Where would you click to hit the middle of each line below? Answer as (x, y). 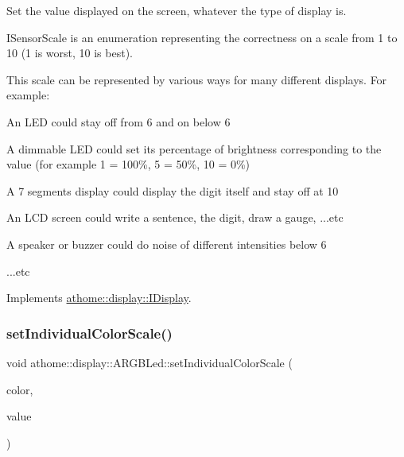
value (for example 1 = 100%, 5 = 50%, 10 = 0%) (128, 164)
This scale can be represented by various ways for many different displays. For (197, 79)
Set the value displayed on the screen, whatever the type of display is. (177, 10)
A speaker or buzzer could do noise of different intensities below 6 (167, 244)
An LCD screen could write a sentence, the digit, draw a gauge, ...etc (175, 217)
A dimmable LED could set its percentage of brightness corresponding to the (194, 148)
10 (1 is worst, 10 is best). (70, 53)
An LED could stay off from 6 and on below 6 (118, 121)
